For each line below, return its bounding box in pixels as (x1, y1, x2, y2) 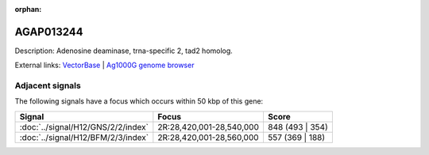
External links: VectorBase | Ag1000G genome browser (14, 60, 195, 70)
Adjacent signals (14, 80, 81, 91)
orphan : (14, 5, 42, 13)
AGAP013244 (14, 25, 83, 39)
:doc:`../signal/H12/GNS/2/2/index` (19, 121, 149, 132)
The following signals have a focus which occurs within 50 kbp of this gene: (14, 96, 264, 106)
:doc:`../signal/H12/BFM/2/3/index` (19, 131, 149, 142)
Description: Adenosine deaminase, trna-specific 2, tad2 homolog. (14, 46, 234, 55)
